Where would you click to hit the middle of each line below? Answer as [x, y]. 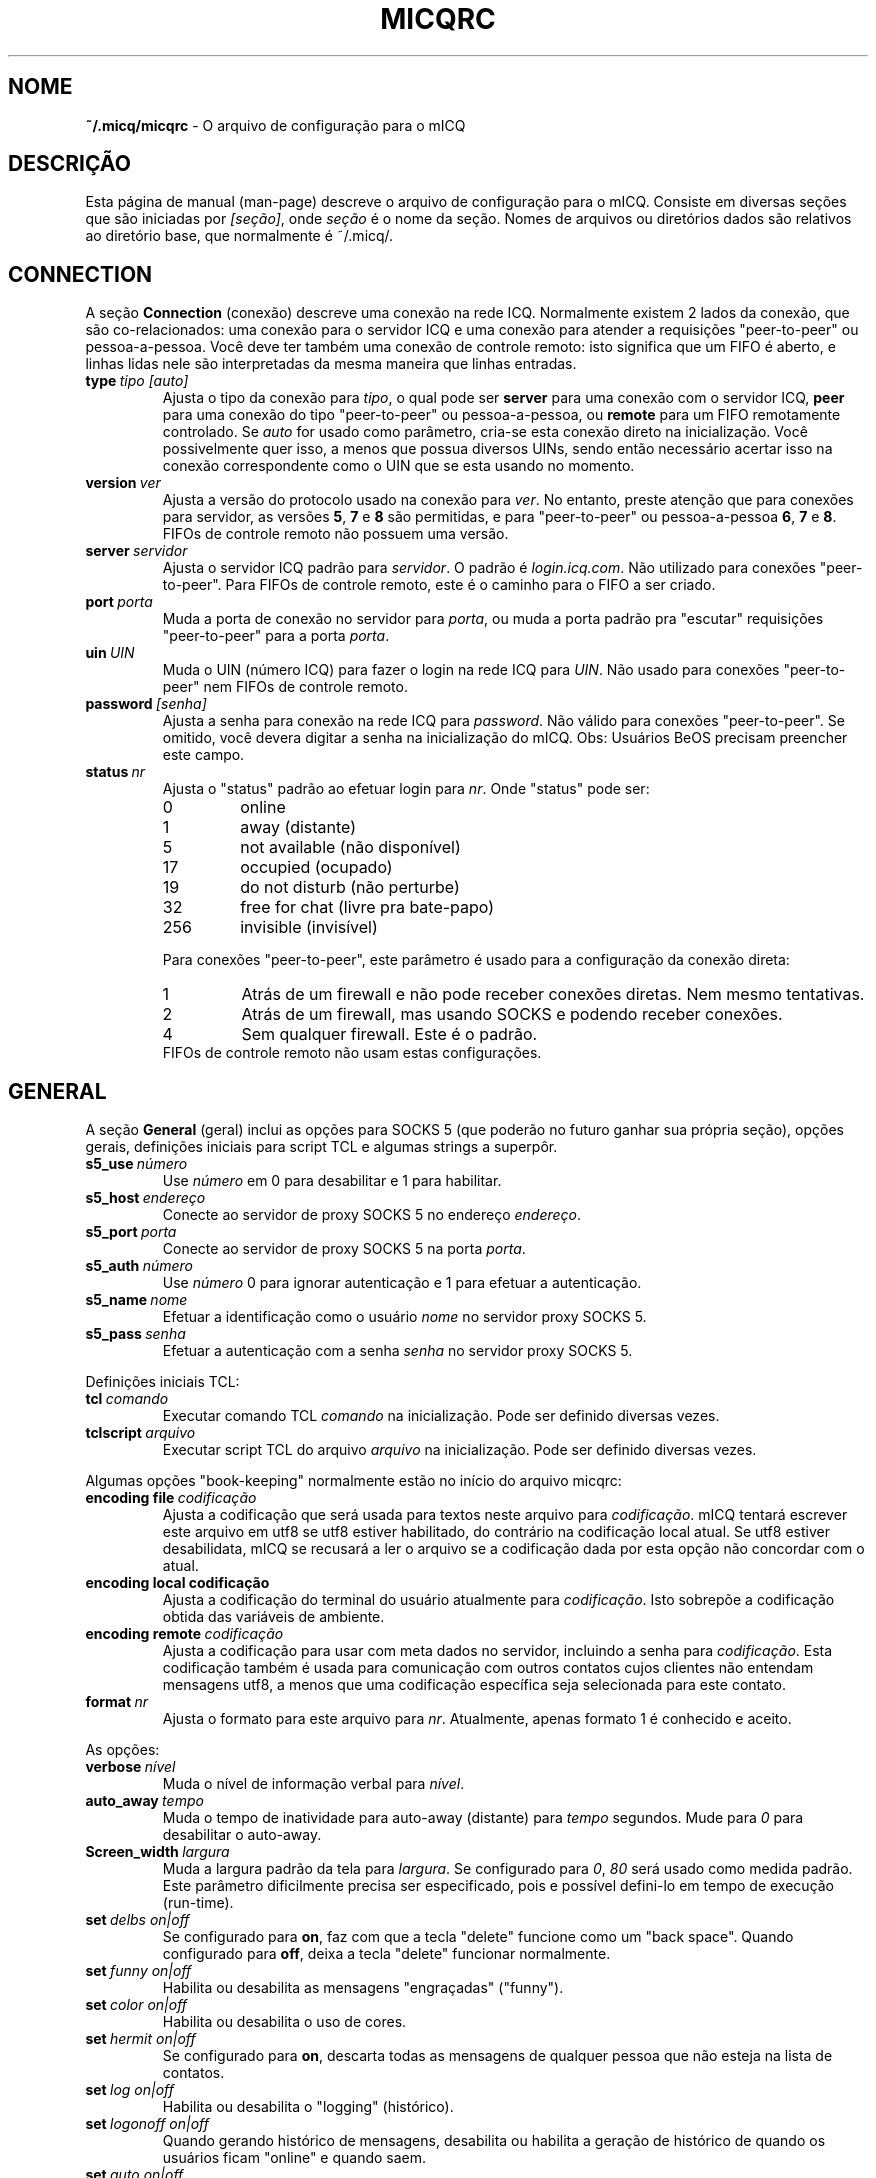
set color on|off [136, 2005]
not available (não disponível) [350, 847]
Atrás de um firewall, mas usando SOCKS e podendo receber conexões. [512, 1014]
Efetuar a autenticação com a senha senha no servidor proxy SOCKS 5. [397, 1351]
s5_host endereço [145, 1198]
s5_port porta [131, 1232]
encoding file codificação [171, 1498]
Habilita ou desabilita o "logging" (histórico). [308, 2107]
